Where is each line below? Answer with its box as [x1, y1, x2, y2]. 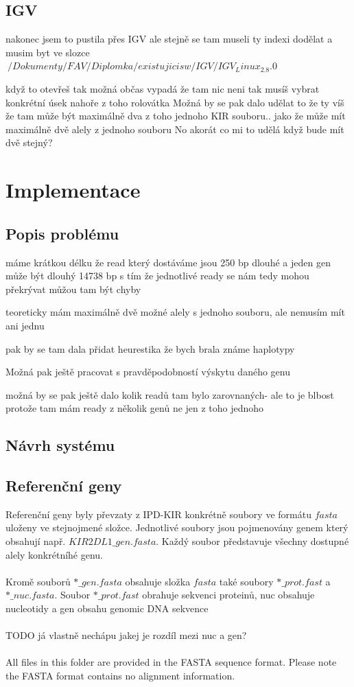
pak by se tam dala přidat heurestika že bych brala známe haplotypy [5, 341, 295, 356]
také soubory [219, 574, 274, 588]
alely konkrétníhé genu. [5, 547, 104, 561]
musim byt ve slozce [5, 45, 90, 59]
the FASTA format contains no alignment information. [5, 668, 235, 682]
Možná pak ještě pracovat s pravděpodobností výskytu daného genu [5, 364, 290, 379]
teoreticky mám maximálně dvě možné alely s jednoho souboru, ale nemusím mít [5, 305, 345, 319]
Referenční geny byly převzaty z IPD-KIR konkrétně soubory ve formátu [5, 506, 311, 521]
